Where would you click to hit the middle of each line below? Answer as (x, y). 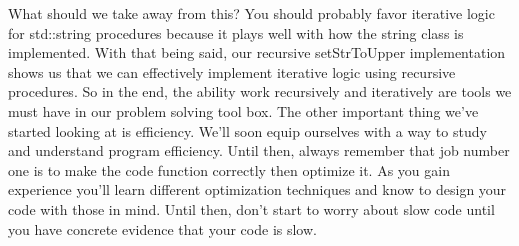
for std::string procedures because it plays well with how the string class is (236, 32)
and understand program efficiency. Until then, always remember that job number (259, 150)
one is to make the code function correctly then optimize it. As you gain (229, 169)
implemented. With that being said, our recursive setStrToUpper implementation (257, 52)
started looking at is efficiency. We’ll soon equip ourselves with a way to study (247, 130)
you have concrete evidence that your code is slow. (162, 228)
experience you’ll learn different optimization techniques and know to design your (257, 189)
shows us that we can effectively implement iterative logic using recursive (232, 71)
